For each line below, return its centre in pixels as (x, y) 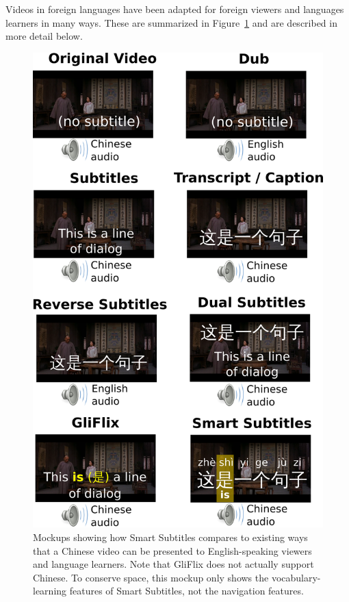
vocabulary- (296, 577)
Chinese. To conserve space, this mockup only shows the (151, 577)
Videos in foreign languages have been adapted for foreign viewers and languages (175, 9)
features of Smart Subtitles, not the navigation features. (186, 591)
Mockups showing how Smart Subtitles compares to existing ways (170, 537)
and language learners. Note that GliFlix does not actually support (173, 564)
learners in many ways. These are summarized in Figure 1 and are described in (171, 22)
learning (50, 591)
